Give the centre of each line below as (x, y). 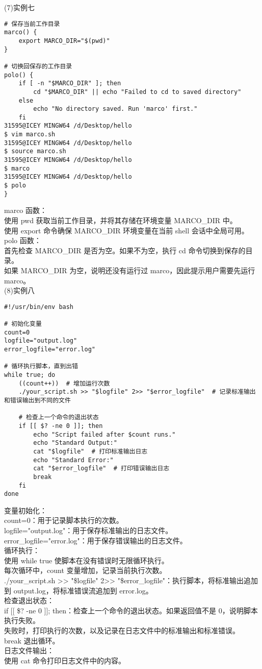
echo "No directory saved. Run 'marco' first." (115, 109)
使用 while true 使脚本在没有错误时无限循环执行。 (86, 560)
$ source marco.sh (35, 151)
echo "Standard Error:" (73, 460)
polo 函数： (23, 240)
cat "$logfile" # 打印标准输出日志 (90, 451)
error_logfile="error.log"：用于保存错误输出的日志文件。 (96, 540)
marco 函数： (26, 210)
